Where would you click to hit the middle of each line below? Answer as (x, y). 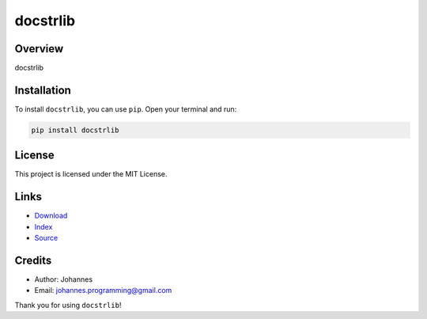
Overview (39, 49)
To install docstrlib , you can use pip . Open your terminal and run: (126, 109)
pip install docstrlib (75, 130)
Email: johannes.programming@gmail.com (103, 291)
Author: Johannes (64, 279)
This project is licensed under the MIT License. (91, 174)
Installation (43, 90)
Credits (33, 260)
